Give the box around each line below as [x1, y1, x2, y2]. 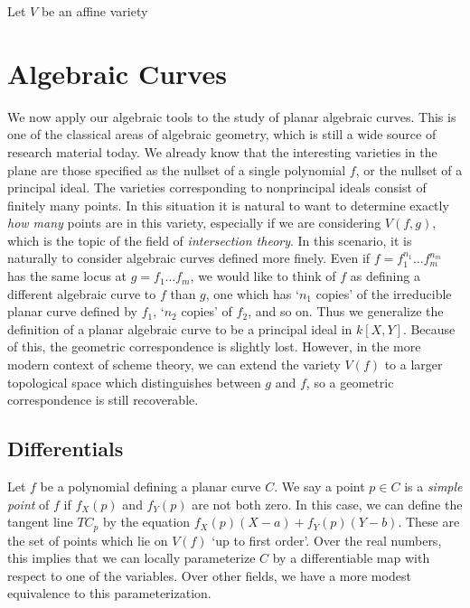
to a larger [384, 355, 443, 374]
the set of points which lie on [7, 530, 168, 549]
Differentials [7, 435, 124, 463]
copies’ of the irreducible [315, 284, 452, 303]
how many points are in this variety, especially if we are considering [7, 213, 381, 232]
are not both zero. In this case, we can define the [192, 494, 463, 513]
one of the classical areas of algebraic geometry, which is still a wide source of [7, 125, 437, 144]
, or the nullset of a [355, 160, 463, 179]
